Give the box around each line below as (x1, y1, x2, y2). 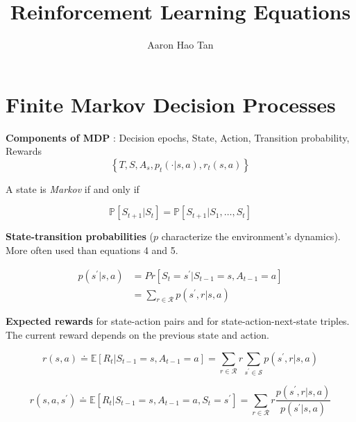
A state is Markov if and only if (6, 181, 139, 196)
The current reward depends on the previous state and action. (6, 328, 269, 342)
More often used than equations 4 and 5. (6, 243, 178, 258)
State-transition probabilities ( (6, 229, 153, 244)
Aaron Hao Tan (147, 37, 214, 52)
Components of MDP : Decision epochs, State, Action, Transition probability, (6, 130, 350, 144)
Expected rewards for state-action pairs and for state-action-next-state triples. (6, 314, 350, 328)
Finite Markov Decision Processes (6, 90, 336, 118)
